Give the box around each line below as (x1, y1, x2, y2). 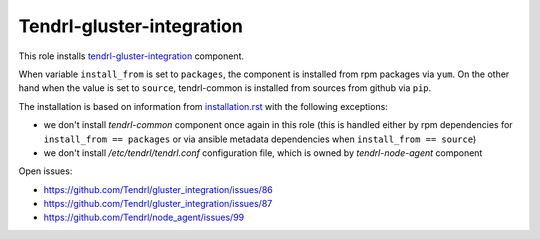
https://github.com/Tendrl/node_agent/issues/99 (43, 211, 245, 224)
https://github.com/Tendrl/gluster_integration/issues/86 (43, 183, 274, 195)
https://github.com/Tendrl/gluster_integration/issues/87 (43, 198, 273, 210)
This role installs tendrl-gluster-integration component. (18, 50, 245, 62)
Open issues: (18, 165, 73, 177)
